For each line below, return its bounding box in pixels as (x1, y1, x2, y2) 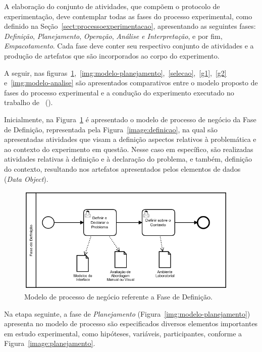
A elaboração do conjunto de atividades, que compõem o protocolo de (4, 1, 220, 11)
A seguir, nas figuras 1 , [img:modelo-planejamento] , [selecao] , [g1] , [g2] (4, 67, 227, 78)
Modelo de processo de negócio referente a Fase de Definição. (24, 291, 213, 301)
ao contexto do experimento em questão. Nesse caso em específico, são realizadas (4, 143, 253, 154)
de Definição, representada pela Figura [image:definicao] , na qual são (4, 124, 218, 134)
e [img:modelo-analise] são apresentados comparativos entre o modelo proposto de (4, 77, 258, 88)
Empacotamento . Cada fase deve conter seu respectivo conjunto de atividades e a (4, 40, 254, 51)
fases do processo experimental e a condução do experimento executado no (4, 87, 234, 97)
